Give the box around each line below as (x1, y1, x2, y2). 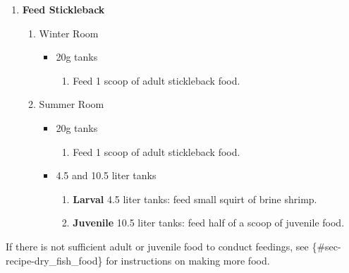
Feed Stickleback (22, 2, 105, 16)
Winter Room (39, 25, 99, 40)
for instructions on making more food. (106, 253, 270, 267)
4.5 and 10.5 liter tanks (56, 168, 157, 183)
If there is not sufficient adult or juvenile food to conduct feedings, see (6, 238, 309, 253)
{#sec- (312, 238, 341, 253)
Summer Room (39, 97, 104, 111)
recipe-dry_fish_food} (6, 253, 103, 267)
